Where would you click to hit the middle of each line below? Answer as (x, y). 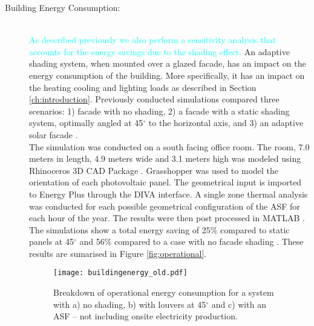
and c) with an (239, 304)
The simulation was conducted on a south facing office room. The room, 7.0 (169, 146)
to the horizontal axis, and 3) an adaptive (226, 123)
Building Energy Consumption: (63, 7)
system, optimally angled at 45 (86, 123)
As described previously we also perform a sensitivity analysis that (152, 40)
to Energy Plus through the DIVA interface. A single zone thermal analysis (168, 194)
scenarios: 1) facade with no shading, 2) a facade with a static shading (159, 111)
